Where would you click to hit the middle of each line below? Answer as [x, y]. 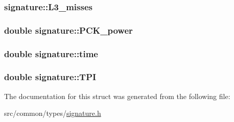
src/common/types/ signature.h [53, 113]
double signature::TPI [50, 77]
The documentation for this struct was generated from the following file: [117, 96]
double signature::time [51, 53]
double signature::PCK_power [68, 30]
